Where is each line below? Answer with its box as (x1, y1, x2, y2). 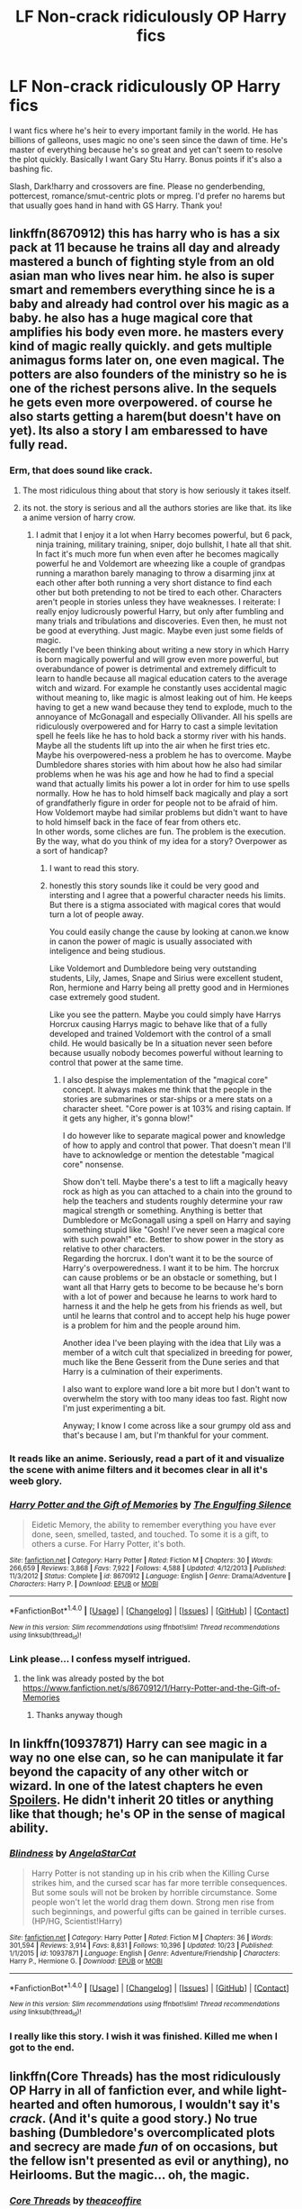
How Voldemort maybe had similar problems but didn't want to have (35, 806, 288, 817)
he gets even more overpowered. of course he (9, 395, 272, 411)
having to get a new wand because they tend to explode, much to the (35, 701, 293, 713)
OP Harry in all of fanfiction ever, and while (9, 2083, 254, 2098)
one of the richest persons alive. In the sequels (9, 381, 277, 396)
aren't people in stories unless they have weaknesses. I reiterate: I (35, 596, 281, 607)
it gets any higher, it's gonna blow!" (62, 1113, 194, 1123)
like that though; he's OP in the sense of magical (9, 1806, 286, 1822)
